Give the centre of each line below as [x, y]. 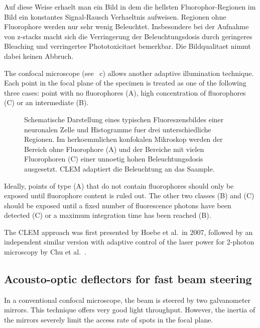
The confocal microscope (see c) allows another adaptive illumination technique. [129, 73]
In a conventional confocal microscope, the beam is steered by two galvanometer [127, 300]
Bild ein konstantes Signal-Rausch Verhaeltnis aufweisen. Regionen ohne [115, 16]
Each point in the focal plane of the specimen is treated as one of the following [125, 83]
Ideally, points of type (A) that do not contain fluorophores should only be [119, 185]
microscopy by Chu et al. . [45, 252]
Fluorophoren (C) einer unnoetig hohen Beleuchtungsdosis [114, 159]
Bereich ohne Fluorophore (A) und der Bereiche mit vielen [114, 149]
